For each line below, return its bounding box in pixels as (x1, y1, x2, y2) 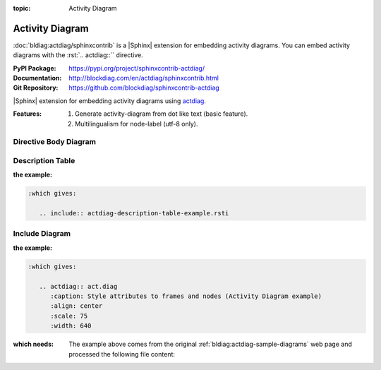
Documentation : (13, 74, 62, 83)
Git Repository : (13, 83, 59, 92)
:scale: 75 (50, 311, 88, 320)
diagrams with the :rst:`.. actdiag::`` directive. (13, 51, 144, 59)
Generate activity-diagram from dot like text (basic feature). (75, 109, 248, 118)
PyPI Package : (13, 64, 56, 72)
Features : (13, 109, 42, 118)
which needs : (13, 340, 54, 349)
